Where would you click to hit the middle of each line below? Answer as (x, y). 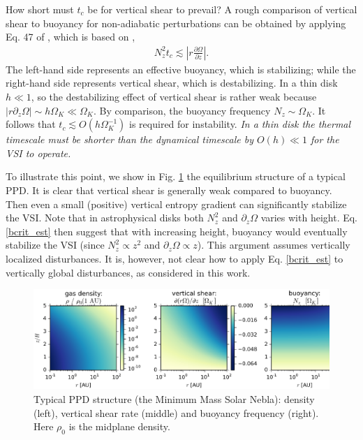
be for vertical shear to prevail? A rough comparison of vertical (222, 9)
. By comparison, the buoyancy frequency (182, 110)
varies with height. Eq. (309, 218)
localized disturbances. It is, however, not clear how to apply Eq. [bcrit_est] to (175, 258)
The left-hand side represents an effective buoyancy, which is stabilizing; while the (181, 69)
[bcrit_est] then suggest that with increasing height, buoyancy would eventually (177, 231)
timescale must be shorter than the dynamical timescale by (129, 139)
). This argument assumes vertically (274, 245)
